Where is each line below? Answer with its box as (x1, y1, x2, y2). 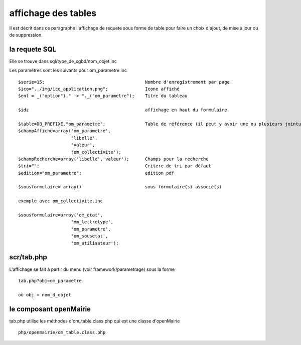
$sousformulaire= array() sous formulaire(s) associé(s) (18, 184, 222, 190)
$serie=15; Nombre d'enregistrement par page (18, 79, 230, 85)
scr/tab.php (9, 253, 47, 261)
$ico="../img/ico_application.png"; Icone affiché (18, 86, 180, 92)
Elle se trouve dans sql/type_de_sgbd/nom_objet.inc (9, 58, 117, 64)
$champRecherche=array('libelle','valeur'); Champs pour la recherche (18, 156, 209, 162)
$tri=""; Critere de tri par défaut (18, 163, 212, 169)
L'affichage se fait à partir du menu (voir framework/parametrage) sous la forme (9, 266, 175, 272)
